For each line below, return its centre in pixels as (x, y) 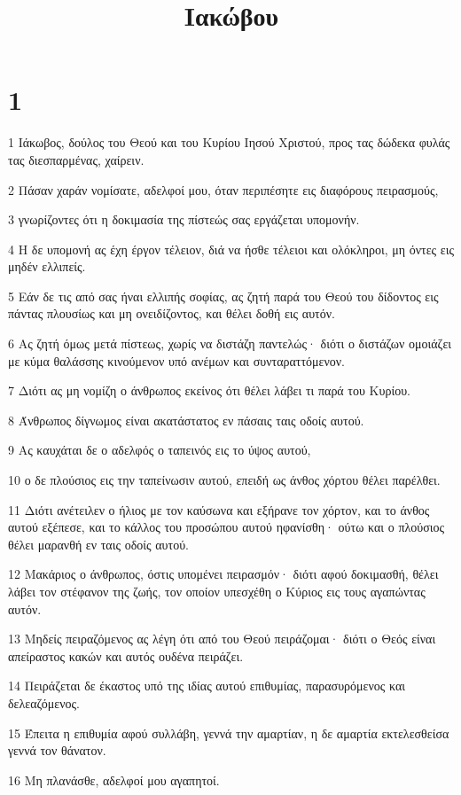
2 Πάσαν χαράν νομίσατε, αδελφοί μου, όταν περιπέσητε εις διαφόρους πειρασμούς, (223, 189)
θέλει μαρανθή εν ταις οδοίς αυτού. (98, 544)
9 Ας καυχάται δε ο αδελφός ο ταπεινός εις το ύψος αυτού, (160, 450)
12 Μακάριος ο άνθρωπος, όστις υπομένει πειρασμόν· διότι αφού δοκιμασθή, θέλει (223, 574)
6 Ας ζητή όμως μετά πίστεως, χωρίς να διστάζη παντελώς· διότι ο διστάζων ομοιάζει (230, 343)
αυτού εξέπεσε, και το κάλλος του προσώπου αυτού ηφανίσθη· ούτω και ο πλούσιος (227, 527)
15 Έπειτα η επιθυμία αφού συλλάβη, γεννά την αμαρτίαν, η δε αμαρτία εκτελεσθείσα (229, 733)
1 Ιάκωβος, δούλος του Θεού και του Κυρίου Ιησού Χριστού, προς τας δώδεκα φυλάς (229, 142)
